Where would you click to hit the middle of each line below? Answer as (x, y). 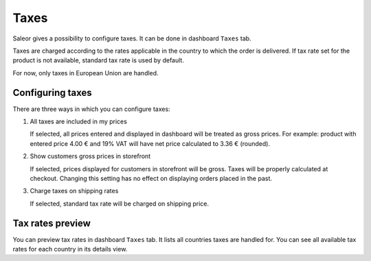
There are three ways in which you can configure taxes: (92, 109)
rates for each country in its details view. (70, 249)
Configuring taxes (52, 92)
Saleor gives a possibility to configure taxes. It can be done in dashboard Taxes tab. (132, 38)
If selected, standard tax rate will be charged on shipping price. (120, 203)
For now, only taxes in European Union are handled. (86, 73)
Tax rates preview (52, 223)
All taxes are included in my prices (78, 122)
